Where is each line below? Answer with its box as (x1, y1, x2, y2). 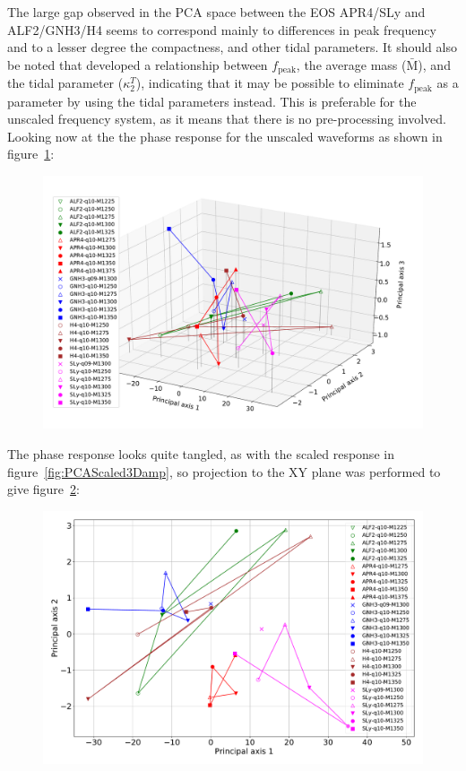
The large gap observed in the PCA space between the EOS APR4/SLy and (7, 3, 426, 21)
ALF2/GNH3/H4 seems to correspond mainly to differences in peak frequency (7, 20, 436, 39)
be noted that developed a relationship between (7, 55, 268, 74)
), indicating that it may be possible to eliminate (135, 74, 404, 92)
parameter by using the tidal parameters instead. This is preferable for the (7, 91, 417, 110)
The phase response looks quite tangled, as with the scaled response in (7, 445, 394, 463)
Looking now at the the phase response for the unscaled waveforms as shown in (7, 126, 443, 145)
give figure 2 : (7, 480, 80, 498)
